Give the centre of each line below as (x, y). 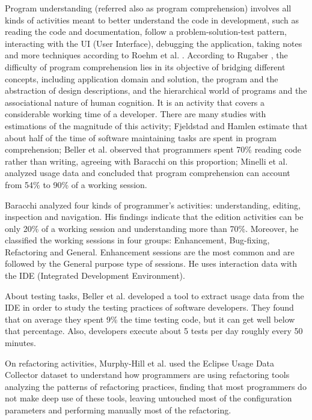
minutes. (20, 343)
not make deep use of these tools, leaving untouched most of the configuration (148, 398)
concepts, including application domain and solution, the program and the (142, 78)
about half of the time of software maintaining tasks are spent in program (141, 137)
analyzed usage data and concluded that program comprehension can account (148, 173)
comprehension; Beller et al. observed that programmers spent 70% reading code (153, 149)
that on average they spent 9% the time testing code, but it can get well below (150, 319)
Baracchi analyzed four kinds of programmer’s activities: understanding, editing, (153, 205)
